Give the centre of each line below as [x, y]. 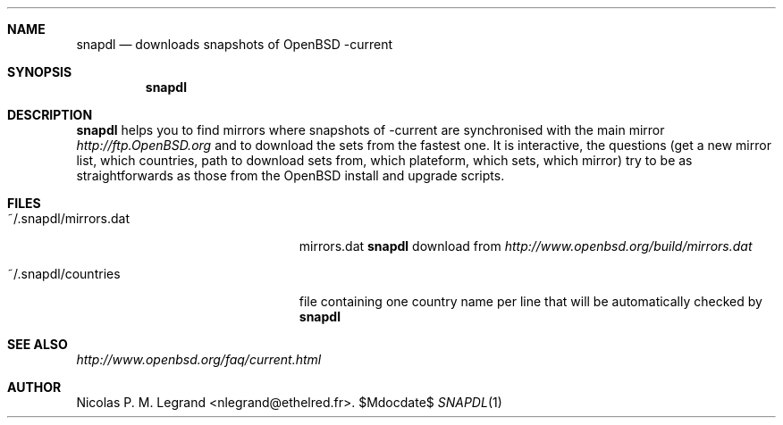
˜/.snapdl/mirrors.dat [68, 218]
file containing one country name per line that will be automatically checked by [530, 301]
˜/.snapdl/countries [64, 274]
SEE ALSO [38, 344]
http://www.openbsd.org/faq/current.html [199, 359]
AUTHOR [34, 387]
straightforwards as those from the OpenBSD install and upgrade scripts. [290, 175]
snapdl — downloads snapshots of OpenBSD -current [235, 44]
